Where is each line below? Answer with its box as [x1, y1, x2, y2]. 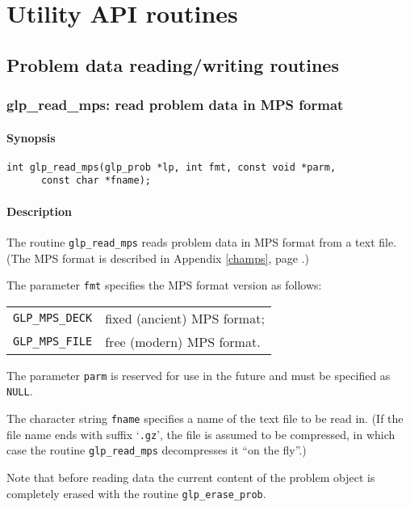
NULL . [6, 382, 33, 399]
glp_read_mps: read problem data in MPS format [6, 95, 344, 115]
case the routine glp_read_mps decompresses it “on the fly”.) [6, 442, 307, 458]
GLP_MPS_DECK [13, 311, 93, 325]
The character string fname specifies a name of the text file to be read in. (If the [6, 410, 404, 427]
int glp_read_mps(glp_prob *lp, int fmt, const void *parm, [6, 161, 337, 173]
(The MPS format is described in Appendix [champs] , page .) [6, 249, 310, 266]
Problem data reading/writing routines [6, 52, 339, 77]
